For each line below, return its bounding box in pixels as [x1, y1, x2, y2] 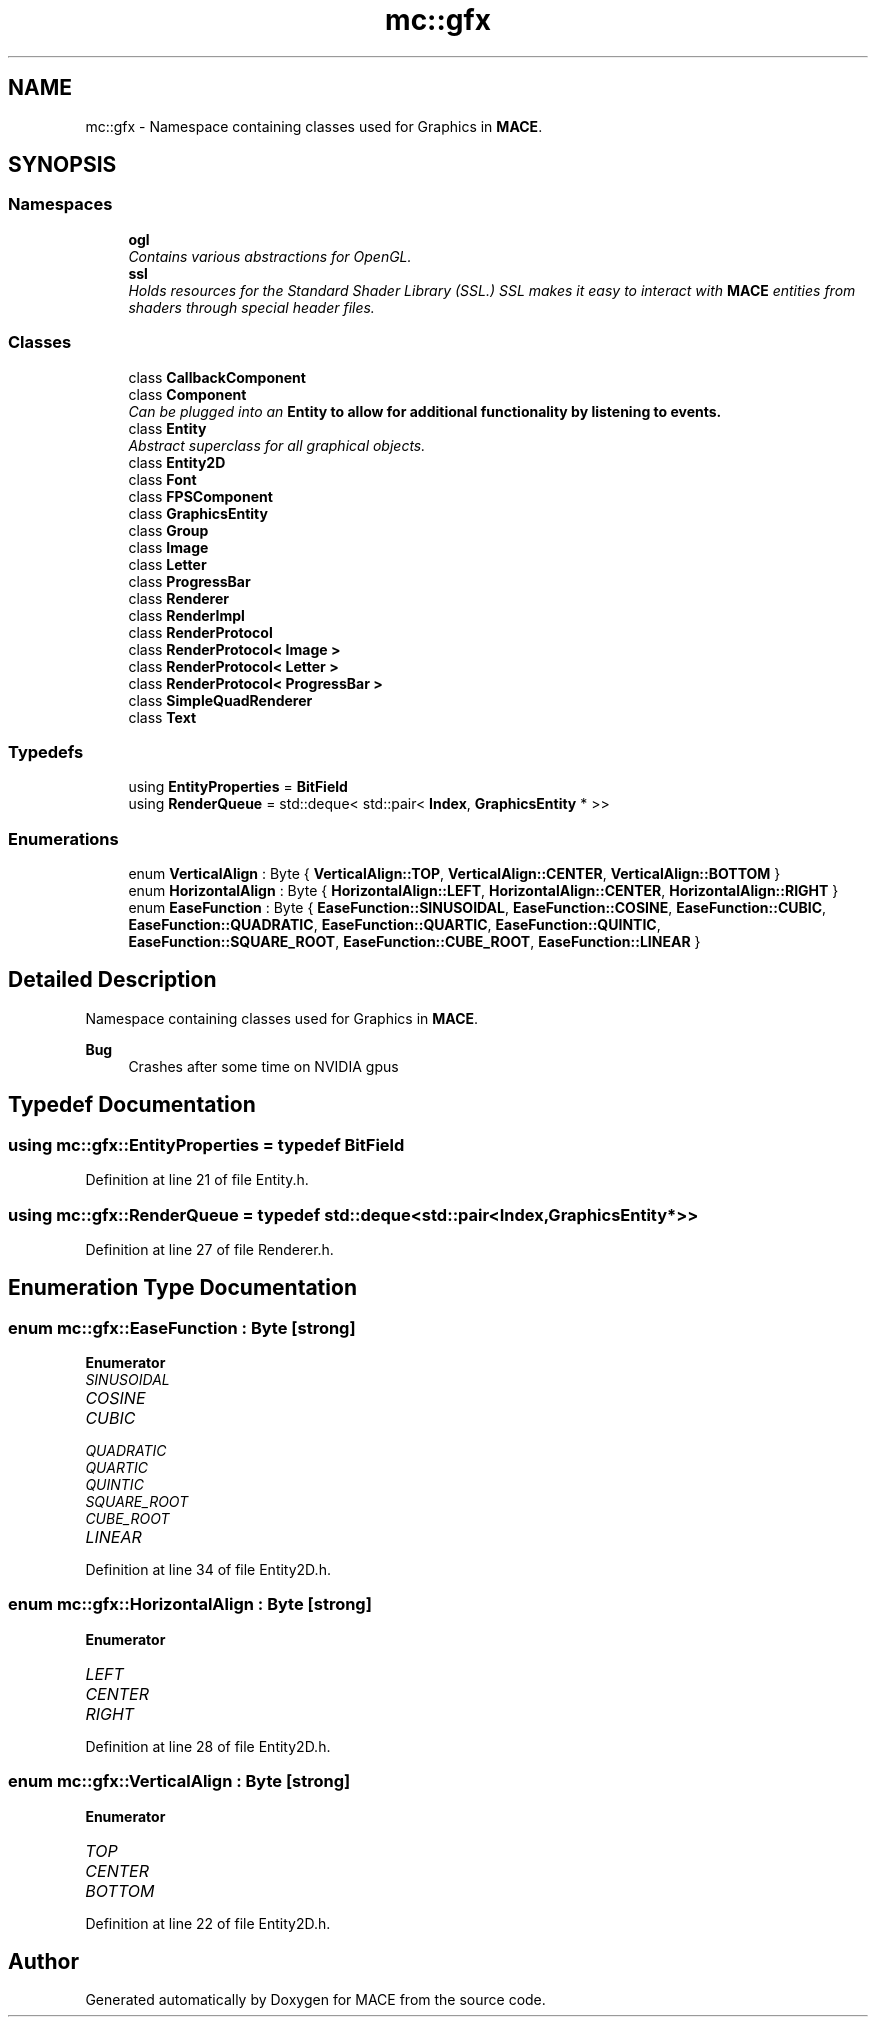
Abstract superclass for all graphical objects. [128, 436, 426, 454]
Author [8, 1949, 79, 1975]
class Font [128, 470, 197, 488]
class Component [128, 385, 247, 403]
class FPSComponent [128, 487, 273, 505]
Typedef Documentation [8, 1092, 256, 1118]
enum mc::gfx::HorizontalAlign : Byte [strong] [8, 1594, 372, 1615]
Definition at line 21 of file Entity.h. [85, 1171, 309, 1189]
